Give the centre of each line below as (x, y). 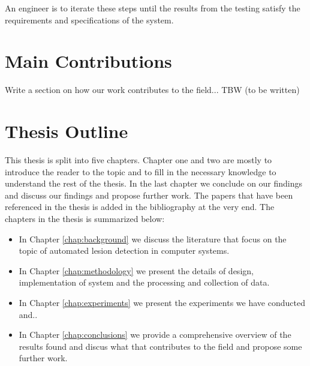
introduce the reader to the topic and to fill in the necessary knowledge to (141, 171)
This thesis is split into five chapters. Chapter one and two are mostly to (139, 160)
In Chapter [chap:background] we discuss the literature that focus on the (153, 238)
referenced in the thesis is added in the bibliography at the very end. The (140, 207)
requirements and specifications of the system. (89, 19)
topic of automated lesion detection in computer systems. (124, 250)
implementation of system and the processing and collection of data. (144, 282)
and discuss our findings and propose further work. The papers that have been (149, 195)
